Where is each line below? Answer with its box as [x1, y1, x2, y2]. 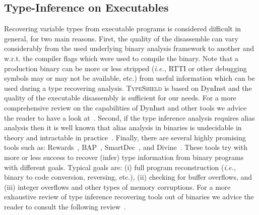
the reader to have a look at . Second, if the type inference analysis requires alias [4, 112, 255, 123]
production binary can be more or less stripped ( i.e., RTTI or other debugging [4, 63, 247, 73]
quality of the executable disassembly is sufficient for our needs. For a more [4, 92, 236, 103]
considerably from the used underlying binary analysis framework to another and [4, 43, 254, 53]
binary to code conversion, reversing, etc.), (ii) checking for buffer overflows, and [4, 172, 252, 182]
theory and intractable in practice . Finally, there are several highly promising [4, 132, 246, 142]
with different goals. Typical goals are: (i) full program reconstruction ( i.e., [4, 162, 236, 172]
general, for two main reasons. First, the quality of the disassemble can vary [4, 33, 238, 43]
